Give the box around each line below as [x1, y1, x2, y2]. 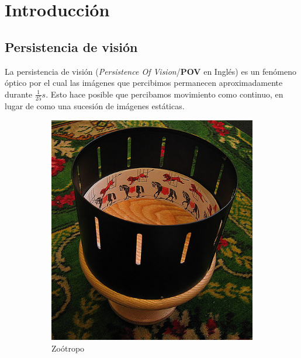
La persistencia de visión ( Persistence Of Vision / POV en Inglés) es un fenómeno [5, 65, 296, 77]
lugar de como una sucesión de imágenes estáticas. [5, 100, 185, 112]
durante [5, 88, 33, 100]
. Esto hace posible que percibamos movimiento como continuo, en [46, 88, 283, 100]
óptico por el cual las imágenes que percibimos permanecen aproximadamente [5, 77, 283, 89]
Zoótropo [51, 342, 85, 354]
